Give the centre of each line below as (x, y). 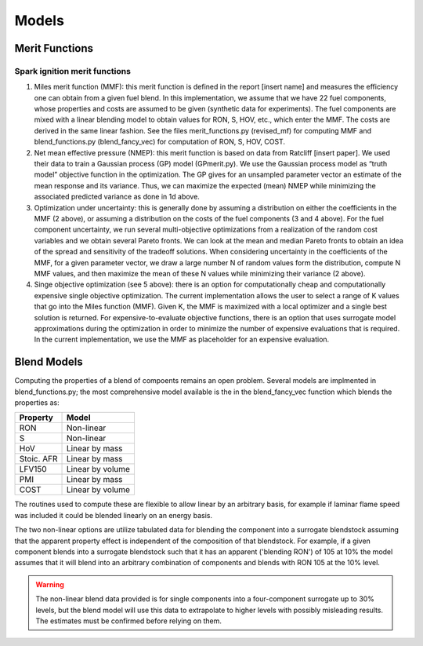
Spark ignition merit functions (72, 71)
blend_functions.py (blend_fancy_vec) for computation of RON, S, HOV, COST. (160, 142)
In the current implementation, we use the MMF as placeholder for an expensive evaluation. (182, 339)
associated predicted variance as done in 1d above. (117, 197)
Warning (50, 584)
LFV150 (33, 469)
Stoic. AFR (38, 459)
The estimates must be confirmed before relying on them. (129, 621)
